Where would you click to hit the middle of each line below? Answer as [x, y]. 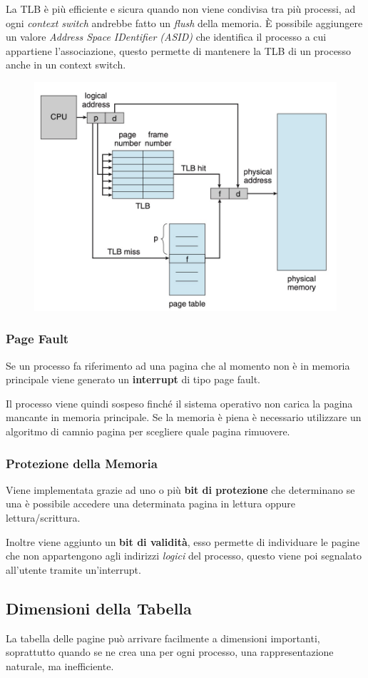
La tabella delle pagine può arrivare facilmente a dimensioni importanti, [163, 638]
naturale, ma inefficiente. [60, 666]
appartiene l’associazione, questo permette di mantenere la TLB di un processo [178, 50]
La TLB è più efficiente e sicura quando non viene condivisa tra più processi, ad [181, 9]
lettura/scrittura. [43, 518]
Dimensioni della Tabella [99, 608]
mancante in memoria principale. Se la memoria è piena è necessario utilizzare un [184, 417]
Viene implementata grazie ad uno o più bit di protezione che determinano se [180, 489]
